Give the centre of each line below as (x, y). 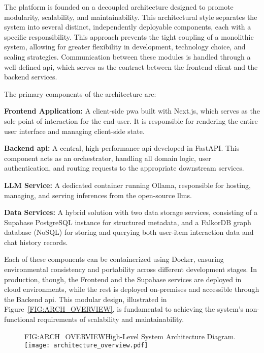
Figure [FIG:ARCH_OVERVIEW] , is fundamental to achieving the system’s (124, 309)
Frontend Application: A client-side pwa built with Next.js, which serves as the (132, 111)
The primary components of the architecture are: (80, 93)
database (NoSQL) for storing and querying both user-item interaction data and (129, 232)
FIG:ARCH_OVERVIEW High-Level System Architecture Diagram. (130, 336)
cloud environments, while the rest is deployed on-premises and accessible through (132, 289)
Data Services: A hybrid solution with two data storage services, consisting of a (131, 212)
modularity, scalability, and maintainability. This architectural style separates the (131, 17)
